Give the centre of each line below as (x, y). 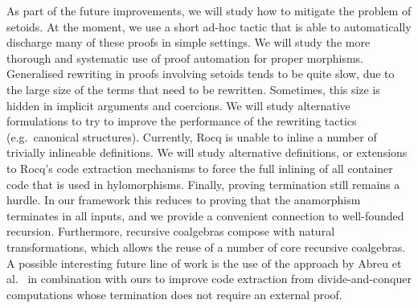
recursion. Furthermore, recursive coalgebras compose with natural (171, 231)
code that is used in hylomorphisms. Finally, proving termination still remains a (203, 184)
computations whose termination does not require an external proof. (174, 294)
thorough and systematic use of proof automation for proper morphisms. (185, 57)
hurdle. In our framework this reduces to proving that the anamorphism (184, 200)
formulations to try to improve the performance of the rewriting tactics (182, 121)
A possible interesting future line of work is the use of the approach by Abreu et (204, 263)
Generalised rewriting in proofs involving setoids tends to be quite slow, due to (201, 74)
